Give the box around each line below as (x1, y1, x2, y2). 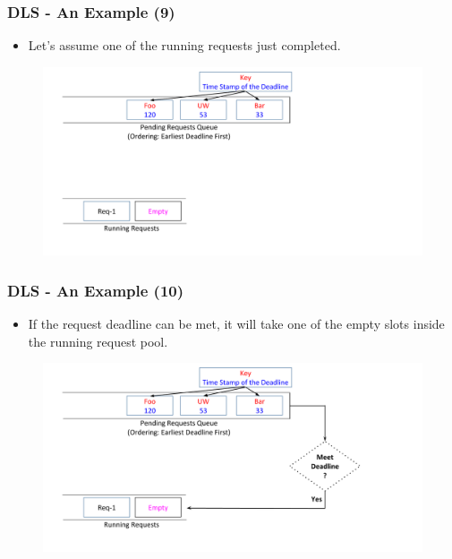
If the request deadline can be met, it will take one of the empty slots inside (28, 314, 445, 332)
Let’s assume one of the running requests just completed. (28, 36, 341, 55)
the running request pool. (28, 331, 168, 350)
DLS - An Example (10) (7, 279, 184, 301)
